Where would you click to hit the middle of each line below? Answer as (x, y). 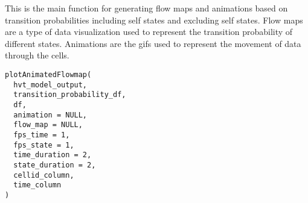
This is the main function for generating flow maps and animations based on (146, 8)
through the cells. (37, 55)
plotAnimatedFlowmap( (48, 74)
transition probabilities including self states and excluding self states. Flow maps (154, 20)
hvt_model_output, (50, 85)
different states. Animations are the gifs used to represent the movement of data (153, 43)
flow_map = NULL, (48, 125)
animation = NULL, (50, 115)
